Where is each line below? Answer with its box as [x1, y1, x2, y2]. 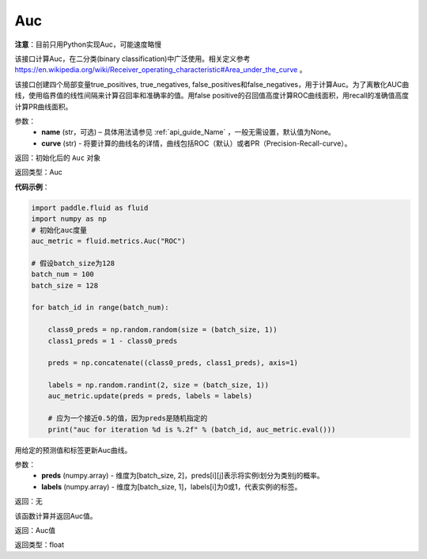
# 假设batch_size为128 [31, 258, 115, 268]
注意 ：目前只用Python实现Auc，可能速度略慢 [14, 40, 162, 49]
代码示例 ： [14, 182, 50, 192]
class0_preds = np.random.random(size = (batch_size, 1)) [47, 325, 278, 334]
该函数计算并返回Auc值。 [14, 511, 97, 520]
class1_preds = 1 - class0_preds [47, 337, 178, 345]
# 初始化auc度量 [31, 226, 87, 234]
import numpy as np [31, 215, 107, 223]
